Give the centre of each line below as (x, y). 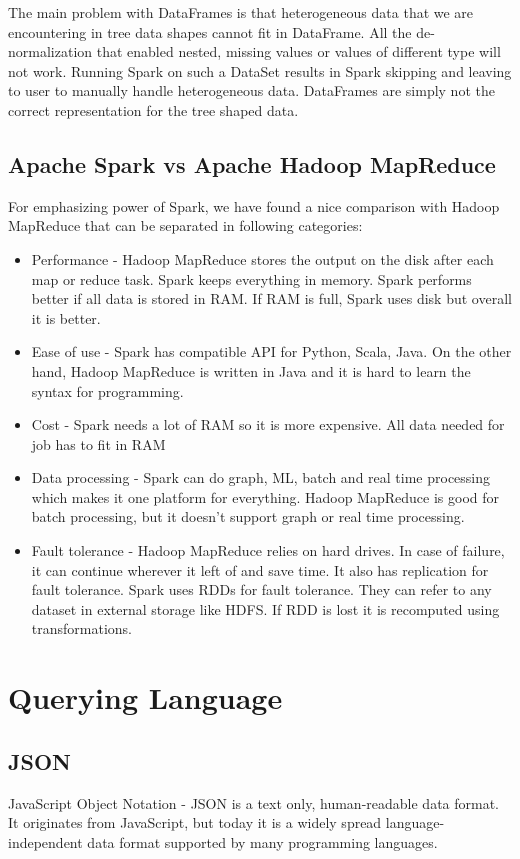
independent (45, 841)
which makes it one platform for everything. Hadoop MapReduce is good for (265, 496)
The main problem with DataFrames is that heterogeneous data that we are (241, 12)
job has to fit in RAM (98, 443)
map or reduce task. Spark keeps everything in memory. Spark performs (251, 278)
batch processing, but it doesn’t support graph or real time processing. (248, 516)
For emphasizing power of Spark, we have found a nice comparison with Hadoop (254, 205)
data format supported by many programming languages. (262, 841)
